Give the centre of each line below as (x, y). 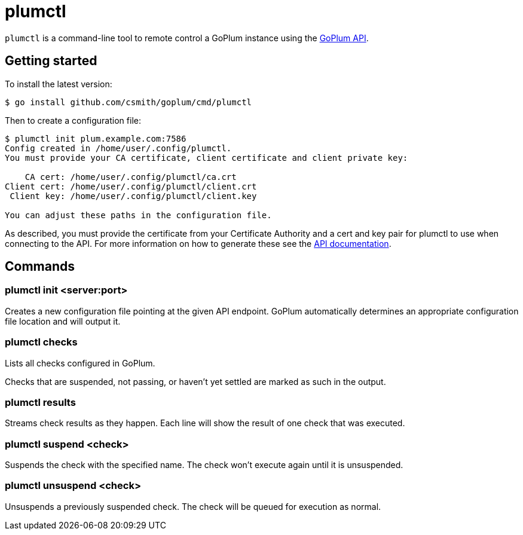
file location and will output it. (63, 321)
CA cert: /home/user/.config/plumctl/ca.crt (131, 177)
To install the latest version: (59, 84)
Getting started (51, 61)
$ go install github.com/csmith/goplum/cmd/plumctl (129, 102)
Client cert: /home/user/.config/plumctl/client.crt (131, 186)
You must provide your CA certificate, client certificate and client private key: (207, 158)
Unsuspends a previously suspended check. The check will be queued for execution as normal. (193, 506)
